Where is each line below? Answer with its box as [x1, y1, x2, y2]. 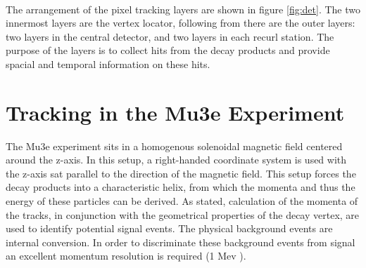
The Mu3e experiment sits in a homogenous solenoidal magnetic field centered [6, 138, 343, 153]
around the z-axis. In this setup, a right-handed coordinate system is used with [6, 152, 347, 167]
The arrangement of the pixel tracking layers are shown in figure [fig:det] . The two [6, 1, 360, 16]
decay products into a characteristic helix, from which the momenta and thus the [6, 180, 355, 194]
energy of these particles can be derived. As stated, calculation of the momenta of [6, 194, 358, 208]
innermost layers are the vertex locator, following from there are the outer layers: [6, 15, 355, 30]
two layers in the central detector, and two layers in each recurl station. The [6, 29, 334, 43]
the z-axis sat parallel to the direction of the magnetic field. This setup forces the [6, 166, 356, 180]
